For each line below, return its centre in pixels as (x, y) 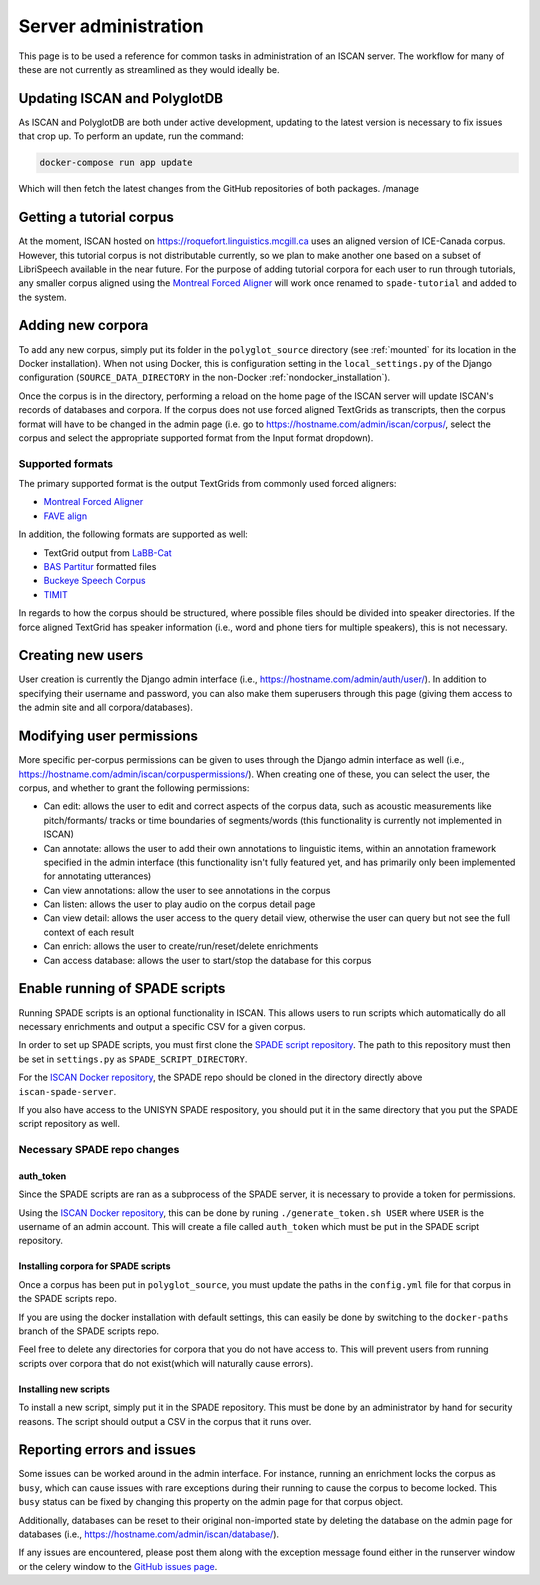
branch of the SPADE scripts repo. (89, 1331)
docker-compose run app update (116, 163)
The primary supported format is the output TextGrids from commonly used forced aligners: (207, 484)
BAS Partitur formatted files (100, 567)
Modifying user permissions (108, 736)
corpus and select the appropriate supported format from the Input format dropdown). (196, 437)
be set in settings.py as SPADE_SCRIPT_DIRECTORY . (133, 1059)
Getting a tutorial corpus (96, 217)
